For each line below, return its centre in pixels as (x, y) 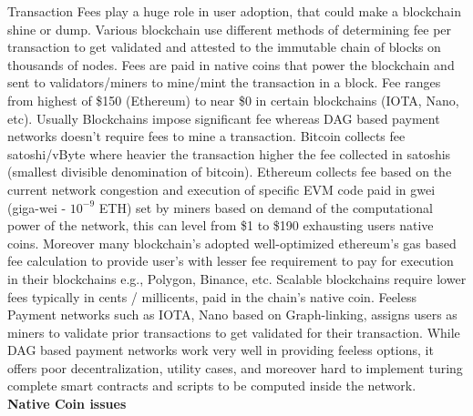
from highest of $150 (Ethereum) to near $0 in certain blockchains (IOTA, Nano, (233, 100)
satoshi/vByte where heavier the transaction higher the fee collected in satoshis (229, 153)
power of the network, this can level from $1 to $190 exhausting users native (221, 225)
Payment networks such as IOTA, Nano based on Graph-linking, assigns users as (232, 315)
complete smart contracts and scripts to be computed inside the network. (212, 386)
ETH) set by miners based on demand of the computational (266, 207)
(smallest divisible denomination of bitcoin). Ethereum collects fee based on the (230, 172)
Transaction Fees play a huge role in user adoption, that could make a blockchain (234, 11)
